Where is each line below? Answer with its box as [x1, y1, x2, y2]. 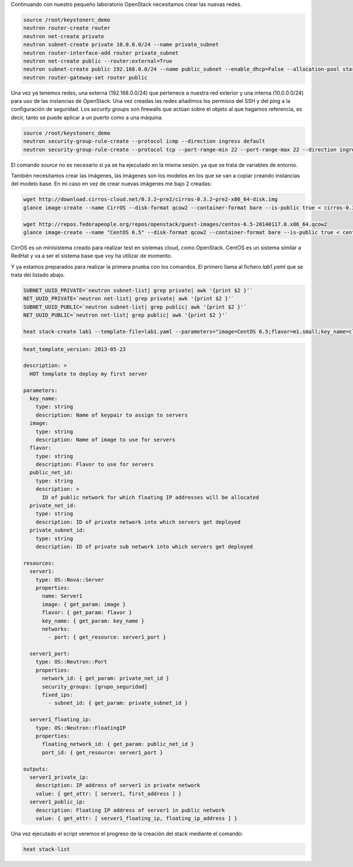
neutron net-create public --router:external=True [23, 58, 173, 64]
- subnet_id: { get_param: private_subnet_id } [48, 700, 188, 706]
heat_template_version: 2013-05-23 [23, 346, 126, 352]
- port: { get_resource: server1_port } [48, 634, 166, 641]
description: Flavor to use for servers [35, 461, 154, 468]
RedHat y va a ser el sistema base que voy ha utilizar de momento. [11, 252, 172, 259]
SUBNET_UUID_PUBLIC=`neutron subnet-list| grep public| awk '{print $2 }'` [23, 304, 247, 310]
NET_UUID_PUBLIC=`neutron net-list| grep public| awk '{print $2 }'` [23, 312, 228, 319]
